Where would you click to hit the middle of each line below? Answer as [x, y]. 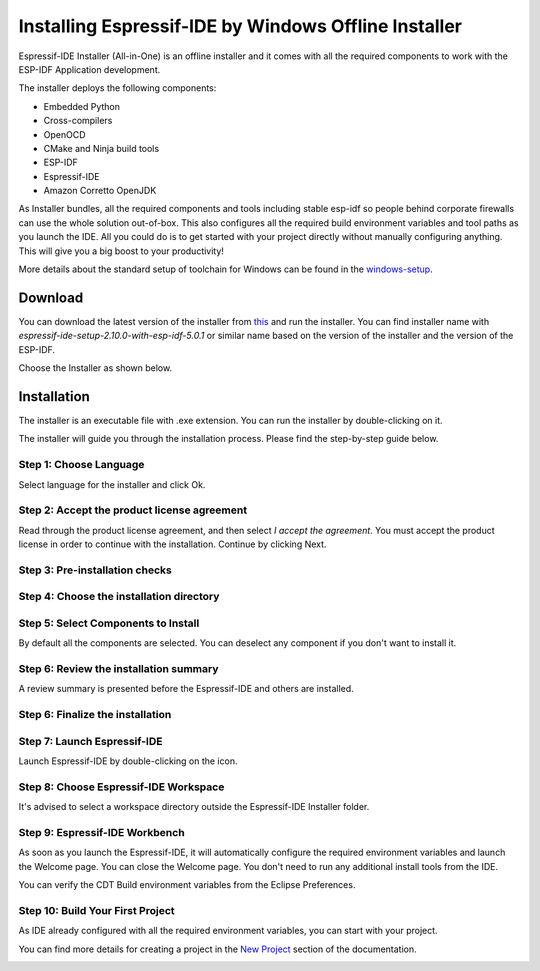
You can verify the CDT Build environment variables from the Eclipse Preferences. [187, 885]
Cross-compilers [78, 121]
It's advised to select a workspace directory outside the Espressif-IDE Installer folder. [194, 807]
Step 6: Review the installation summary [118, 669]
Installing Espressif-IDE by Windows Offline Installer [240, 26]
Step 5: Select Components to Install [109, 623]
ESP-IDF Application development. [89, 69]
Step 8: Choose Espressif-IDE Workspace [121, 787]
